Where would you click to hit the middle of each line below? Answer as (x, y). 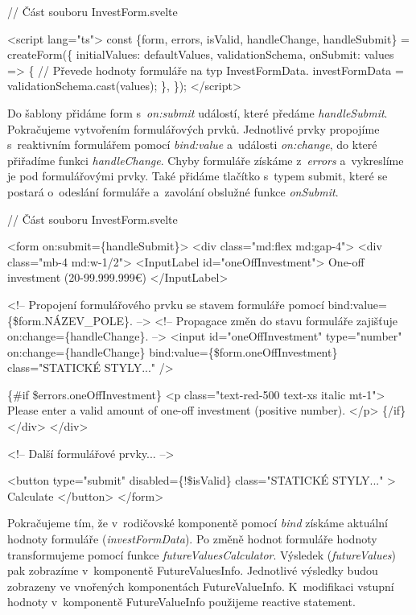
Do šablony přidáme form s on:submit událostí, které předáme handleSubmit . (198, 112)
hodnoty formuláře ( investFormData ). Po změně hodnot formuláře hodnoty (192, 539)
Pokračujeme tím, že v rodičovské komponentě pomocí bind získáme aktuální (198, 523)
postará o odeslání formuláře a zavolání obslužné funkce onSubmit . (173, 191)
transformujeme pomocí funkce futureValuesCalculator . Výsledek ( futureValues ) (202, 554)
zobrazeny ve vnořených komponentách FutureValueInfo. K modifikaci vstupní (201, 586)
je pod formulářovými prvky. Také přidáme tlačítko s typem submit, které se (198, 176)
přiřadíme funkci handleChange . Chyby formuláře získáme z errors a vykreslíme (206, 160)
